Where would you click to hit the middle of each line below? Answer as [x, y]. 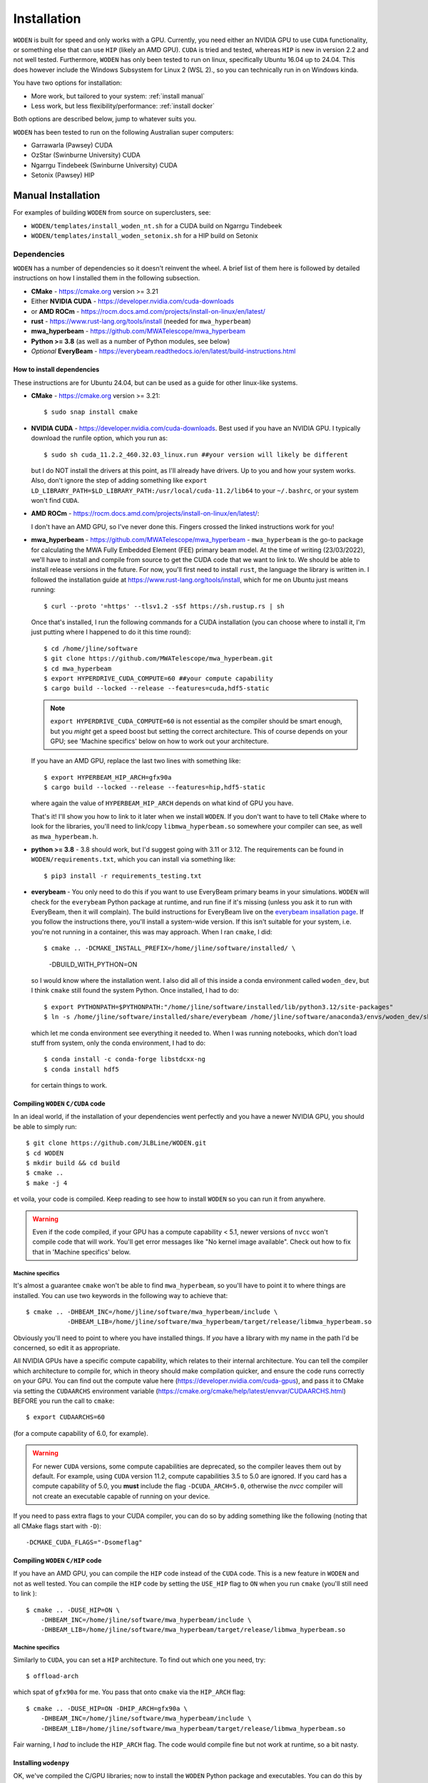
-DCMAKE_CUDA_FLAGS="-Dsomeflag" [84, 1542]
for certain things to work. [69, 1085]
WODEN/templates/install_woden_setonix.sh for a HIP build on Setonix [144, 235]
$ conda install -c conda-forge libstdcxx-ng [125, 1059]
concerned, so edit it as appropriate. [67, 1348]
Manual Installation [57, 196]
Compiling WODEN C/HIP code [57, 1560]
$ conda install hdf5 [81, 1069]
